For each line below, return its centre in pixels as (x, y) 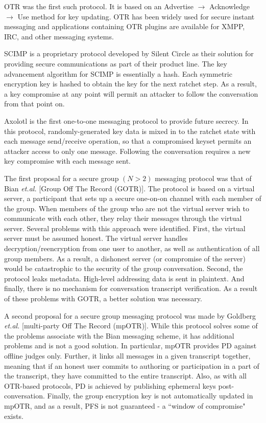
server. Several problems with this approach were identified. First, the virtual (125, 228)
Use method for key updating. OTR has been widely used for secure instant (136, 16)
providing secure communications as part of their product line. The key (116, 63)
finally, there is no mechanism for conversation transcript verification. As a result (131, 288)
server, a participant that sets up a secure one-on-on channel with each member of (133, 198)
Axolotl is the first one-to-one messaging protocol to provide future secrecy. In (126, 120)
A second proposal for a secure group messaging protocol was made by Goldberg (130, 315)
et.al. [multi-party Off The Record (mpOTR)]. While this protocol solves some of (131, 326)
